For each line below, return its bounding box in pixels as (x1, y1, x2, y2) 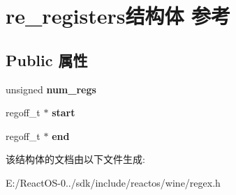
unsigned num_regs (6, 81, 96, 96)
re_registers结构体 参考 (6, 1, 231, 30)
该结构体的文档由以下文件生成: (6, 152, 145, 166)
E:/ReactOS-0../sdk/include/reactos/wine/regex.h (6, 175, 221, 189)
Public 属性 (6, 49, 88, 70)
